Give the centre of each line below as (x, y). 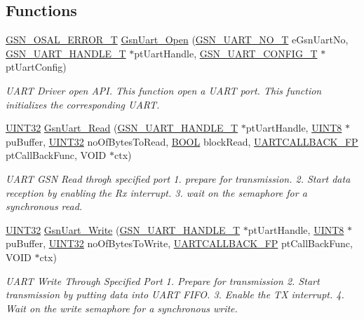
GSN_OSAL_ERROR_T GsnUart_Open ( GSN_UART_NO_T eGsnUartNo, (177, 40)
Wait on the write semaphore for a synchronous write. (122, 308)
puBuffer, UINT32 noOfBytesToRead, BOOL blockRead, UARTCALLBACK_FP (182, 141)
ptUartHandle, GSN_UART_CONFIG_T (226, 53)
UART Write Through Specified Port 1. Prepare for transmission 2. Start (163, 280)
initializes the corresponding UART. (83, 104)
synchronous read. (44, 206)
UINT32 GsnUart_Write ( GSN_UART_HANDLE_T (123, 229)
